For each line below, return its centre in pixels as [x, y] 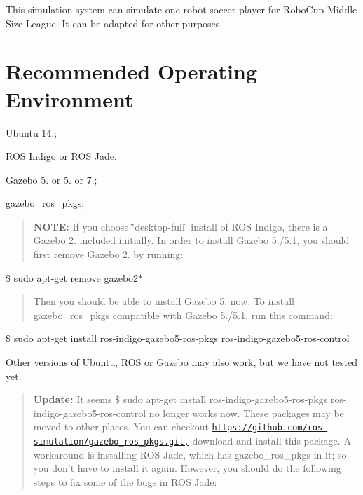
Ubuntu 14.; [32, 132]
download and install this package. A [272, 441]
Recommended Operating [131, 71]
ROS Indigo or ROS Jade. [61, 156]
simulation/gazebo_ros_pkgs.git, [111, 442]
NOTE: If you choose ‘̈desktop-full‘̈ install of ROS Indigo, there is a [180, 226]
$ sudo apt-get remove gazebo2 [72, 277]
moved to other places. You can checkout [121, 427]
